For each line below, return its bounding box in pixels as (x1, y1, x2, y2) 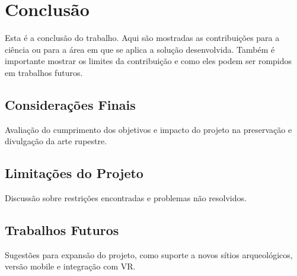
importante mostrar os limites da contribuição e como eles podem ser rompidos (5, 55, 292, 67)
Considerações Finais (5, 95, 136, 113)
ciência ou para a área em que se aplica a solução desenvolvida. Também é (5, 43, 275, 55)
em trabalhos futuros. (5, 66, 83, 78)
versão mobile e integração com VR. (5, 260, 136, 272)
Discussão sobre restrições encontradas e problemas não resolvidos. (5, 192, 247, 204)
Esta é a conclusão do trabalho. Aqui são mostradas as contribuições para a (5, 31, 280, 44)
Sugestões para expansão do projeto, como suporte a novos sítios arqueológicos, (5, 248, 293, 261)
